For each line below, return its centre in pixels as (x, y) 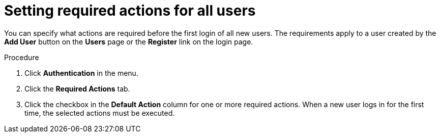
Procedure (22, 57)
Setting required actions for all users (130, 11)
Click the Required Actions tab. (77, 88)
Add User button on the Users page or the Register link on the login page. (129, 41)
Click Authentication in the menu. (81, 73)
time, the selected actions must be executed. (100, 113)
